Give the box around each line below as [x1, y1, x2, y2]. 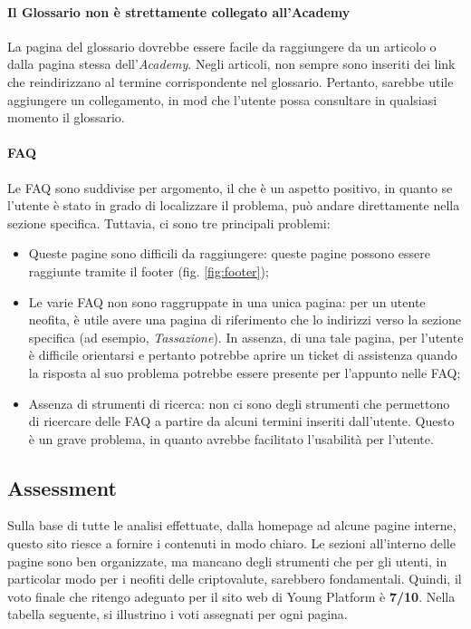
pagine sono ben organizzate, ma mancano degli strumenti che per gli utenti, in [7, 551, 447, 570]
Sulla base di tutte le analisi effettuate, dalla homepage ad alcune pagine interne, [7, 516, 457, 535]
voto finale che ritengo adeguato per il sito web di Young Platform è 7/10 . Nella [7, 586, 456, 605]
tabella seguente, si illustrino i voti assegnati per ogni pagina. [7, 605, 348, 624]
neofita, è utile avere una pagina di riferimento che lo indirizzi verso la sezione [28, 310, 461, 329]
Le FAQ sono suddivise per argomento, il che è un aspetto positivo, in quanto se [7, 178, 453, 197]
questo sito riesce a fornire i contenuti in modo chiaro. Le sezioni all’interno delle [7, 534, 456, 553]
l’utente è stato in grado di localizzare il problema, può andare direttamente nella [7, 196, 460, 215]
